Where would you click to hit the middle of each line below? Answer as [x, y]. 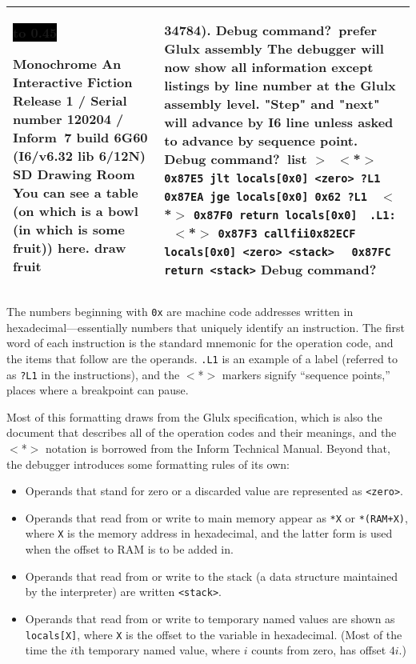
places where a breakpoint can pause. [98, 390]
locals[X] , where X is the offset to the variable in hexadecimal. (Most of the [214, 634]
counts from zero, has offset [319, 650]
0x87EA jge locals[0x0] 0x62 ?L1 [266, 196]
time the [46, 650]
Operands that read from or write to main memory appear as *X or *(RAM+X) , [216, 517]
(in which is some [69, 229]
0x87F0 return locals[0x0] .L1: [294, 215]
